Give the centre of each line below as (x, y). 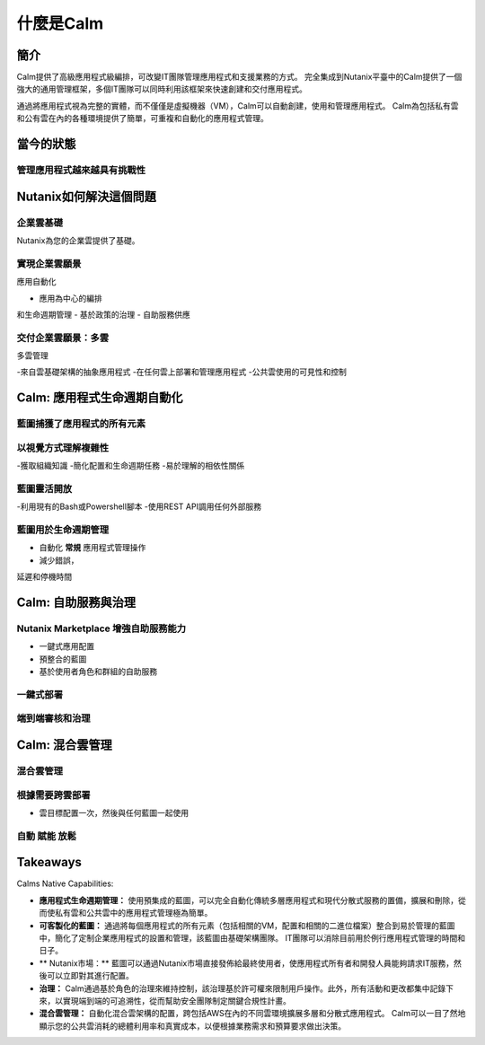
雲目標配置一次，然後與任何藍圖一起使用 (114, 812)
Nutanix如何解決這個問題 (87, 196)
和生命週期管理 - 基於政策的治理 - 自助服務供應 (103, 314)
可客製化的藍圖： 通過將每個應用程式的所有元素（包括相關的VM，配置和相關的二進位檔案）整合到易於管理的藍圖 (247, 926)
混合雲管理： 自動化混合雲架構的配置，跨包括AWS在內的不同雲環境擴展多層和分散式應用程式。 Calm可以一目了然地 (252, 1014)
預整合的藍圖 (63, 659)
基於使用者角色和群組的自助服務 (98, 672)
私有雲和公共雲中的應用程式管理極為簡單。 (133, 913)
